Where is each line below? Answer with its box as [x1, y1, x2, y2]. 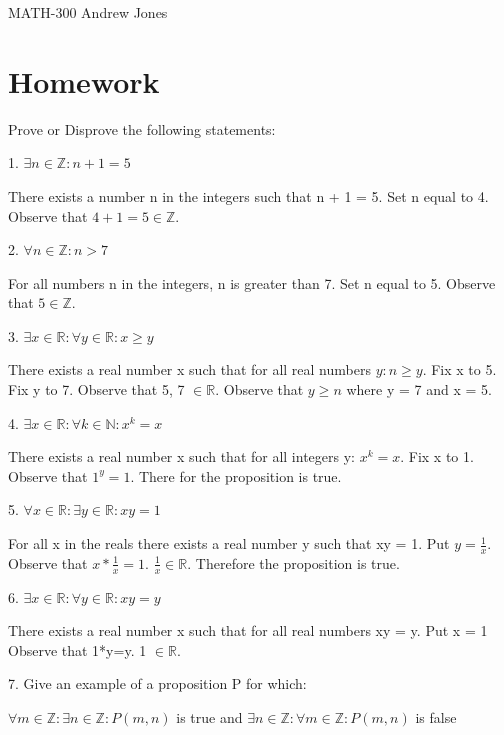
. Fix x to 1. [400, 446, 474, 467]
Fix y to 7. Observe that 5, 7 [8, 379, 185, 400]
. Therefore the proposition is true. [187, 552, 400, 573]
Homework [8, 60, 160, 101]
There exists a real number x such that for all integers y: [8, 446, 355, 467]
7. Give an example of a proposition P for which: [8, 673, 307, 694]
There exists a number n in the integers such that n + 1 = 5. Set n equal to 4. [8, 185, 489, 206]
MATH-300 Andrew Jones [8, 2, 168, 22]
